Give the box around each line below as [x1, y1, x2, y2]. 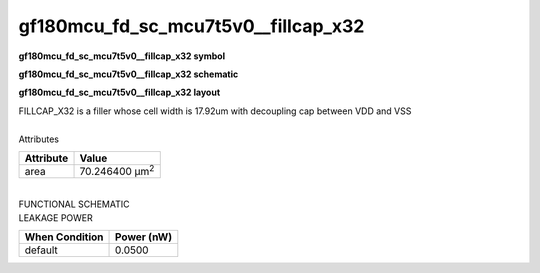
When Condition [24, 230, 104, 244]
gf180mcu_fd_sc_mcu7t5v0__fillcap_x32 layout [18, 86, 221, 99]
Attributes [18, 133, 60, 145]
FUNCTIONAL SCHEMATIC [18, 198, 130, 210]
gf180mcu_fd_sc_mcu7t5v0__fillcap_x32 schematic [18, 68, 239, 80]
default [24, 243, 59, 257]
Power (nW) [115, 230, 173, 244]
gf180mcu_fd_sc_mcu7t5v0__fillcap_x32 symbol [18, 50, 225, 62]
